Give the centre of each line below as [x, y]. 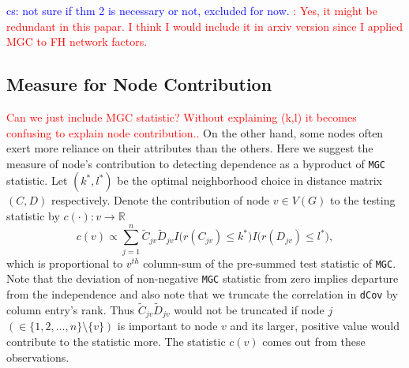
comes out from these [314, 341]
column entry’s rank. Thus [71, 309]
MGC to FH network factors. [77, 41]
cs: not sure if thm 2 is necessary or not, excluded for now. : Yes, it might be [192, 10]
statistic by [33, 216]
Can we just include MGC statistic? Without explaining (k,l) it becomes [182, 116]
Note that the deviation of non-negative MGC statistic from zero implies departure [203, 278]
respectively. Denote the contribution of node [160, 200]
